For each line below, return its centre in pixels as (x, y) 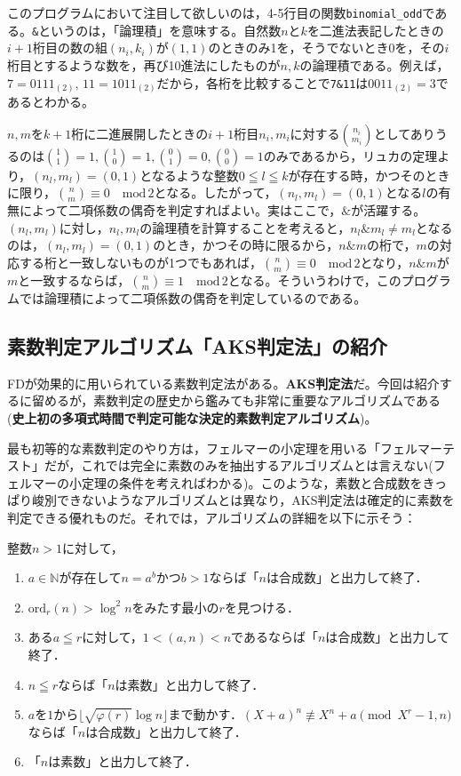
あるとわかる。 (51, 102)
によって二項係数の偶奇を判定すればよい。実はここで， (180, 210)
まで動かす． (205, 714)
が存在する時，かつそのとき (369, 175)
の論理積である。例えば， (374, 64)
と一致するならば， (74, 280)
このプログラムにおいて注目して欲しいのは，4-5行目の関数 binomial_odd (215, 12)
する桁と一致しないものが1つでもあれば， (140, 262)
